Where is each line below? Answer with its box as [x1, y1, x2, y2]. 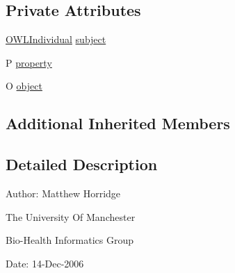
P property [6, 55, 52, 69]
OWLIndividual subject [6, 32, 106, 47]
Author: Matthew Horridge [6, 185, 121, 200]
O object [6, 78, 42, 93]
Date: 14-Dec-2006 [6, 256, 84, 270]
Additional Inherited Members [6, 113, 230, 134]
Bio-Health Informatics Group [6, 233, 134, 247]
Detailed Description [6, 154, 158, 175]
